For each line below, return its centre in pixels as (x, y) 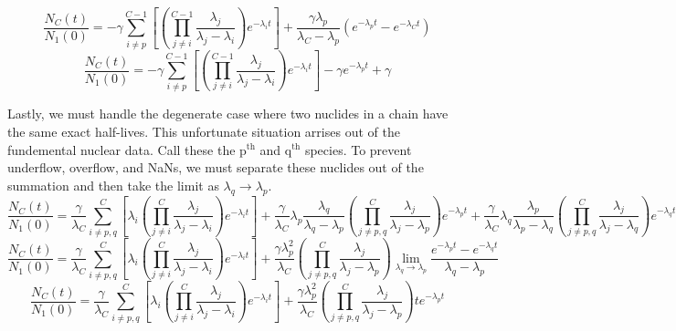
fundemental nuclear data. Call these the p (127, 149)
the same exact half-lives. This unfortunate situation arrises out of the (204, 131)
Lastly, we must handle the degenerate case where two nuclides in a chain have (228, 114)
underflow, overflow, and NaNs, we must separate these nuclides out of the (216, 167)
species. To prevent (358, 149)
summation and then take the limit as (113, 185)
